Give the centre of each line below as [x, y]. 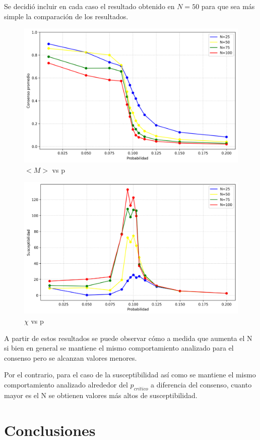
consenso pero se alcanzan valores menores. [71, 357]
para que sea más [228, 6]
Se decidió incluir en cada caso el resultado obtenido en [89, 6]
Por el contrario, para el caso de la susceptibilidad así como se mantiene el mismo [130, 375]
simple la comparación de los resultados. [66, 16]
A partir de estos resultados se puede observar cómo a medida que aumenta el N [128, 338]
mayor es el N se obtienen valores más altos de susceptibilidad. [101, 395]
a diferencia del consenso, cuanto [201, 385]
